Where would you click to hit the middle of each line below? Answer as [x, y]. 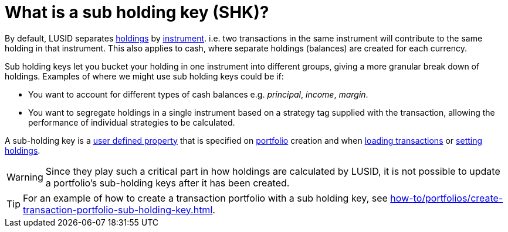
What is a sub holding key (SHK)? [137, 12]
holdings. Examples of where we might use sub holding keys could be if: [144, 76]
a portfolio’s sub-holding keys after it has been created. [167, 183]
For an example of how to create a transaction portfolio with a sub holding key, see [205, 198]
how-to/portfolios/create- [447, 198]
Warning [25, 177]
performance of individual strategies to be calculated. [132, 122]
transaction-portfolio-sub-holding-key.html [118, 210]
